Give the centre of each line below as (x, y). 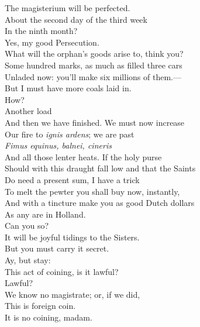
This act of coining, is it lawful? (62, 271)
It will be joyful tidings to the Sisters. (72, 237)
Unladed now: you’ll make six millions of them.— (93, 76)
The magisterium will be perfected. (68, 8)
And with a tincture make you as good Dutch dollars (100, 203)
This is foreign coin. (40, 306)
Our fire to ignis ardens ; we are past (70, 134)
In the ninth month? (41, 31)
